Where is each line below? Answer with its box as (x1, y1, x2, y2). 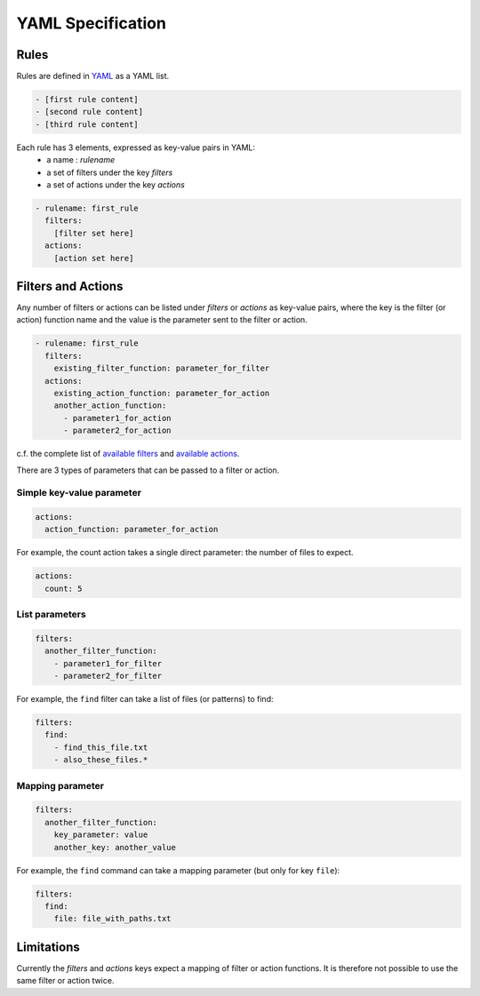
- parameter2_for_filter (53, 671, 163, 681)
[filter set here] (53, 227, 134, 238)
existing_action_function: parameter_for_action (53, 387, 270, 398)
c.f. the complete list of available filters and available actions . (16, 449, 240, 459)
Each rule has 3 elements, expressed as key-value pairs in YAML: (16, 142, 256, 153)
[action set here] (53, 253, 134, 263)
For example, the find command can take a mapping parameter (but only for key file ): (16, 865, 340, 875)
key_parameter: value (53, 830, 148, 840)
